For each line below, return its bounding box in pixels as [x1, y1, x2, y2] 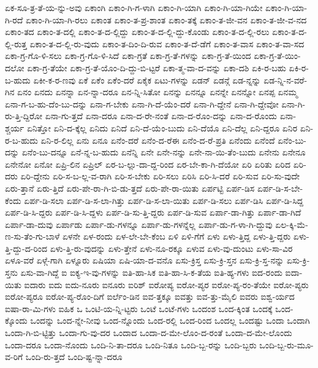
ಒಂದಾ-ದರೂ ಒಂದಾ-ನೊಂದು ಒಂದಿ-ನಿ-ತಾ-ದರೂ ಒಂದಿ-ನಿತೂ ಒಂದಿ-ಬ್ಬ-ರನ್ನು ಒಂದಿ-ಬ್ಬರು [5, 338, 257, 351]
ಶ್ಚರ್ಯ [5, 121, 25, 134]
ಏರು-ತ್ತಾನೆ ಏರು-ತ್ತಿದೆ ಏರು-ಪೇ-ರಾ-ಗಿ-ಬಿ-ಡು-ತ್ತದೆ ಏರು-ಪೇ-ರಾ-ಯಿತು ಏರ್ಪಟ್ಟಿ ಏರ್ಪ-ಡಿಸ [5, 181, 255, 194]
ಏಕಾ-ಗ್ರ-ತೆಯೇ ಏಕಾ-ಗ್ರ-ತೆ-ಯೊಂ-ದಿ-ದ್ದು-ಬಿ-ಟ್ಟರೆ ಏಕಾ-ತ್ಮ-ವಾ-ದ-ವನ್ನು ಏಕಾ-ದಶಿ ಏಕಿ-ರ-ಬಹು [27, 61, 286, 74]
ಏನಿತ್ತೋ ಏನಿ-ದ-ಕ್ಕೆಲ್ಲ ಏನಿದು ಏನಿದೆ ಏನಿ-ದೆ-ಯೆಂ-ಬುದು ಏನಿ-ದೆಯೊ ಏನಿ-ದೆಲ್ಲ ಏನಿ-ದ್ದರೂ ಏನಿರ [26, 121, 298, 134]
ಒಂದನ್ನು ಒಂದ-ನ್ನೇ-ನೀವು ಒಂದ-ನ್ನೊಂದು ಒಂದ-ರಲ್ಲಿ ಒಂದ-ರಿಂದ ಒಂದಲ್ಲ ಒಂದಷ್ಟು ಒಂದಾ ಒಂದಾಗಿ [30, 314, 310, 327]
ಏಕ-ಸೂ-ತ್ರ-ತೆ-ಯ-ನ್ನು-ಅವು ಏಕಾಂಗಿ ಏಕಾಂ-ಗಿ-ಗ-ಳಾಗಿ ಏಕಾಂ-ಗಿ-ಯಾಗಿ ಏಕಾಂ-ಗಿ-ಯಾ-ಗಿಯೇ [5, 1, 263, 14]
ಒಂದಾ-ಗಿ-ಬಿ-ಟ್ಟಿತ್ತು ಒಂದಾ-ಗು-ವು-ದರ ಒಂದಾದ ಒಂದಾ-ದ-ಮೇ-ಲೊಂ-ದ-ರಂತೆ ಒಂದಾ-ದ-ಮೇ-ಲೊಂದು [5, 326, 292, 339]
